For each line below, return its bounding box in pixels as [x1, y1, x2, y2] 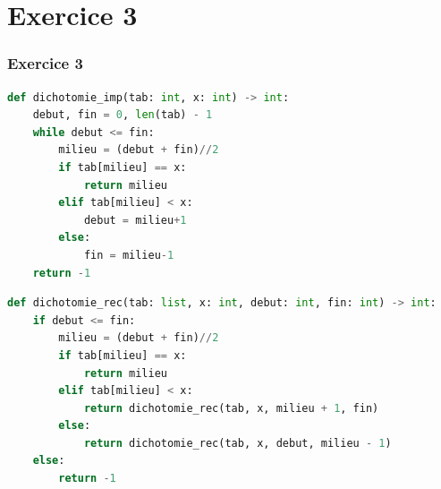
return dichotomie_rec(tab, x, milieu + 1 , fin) [83, 401, 379, 415]
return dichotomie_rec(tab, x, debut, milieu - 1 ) [83, 436, 392, 450]
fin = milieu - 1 [83, 248, 174, 262]
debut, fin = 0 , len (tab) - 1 [32, 108, 213, 122]
